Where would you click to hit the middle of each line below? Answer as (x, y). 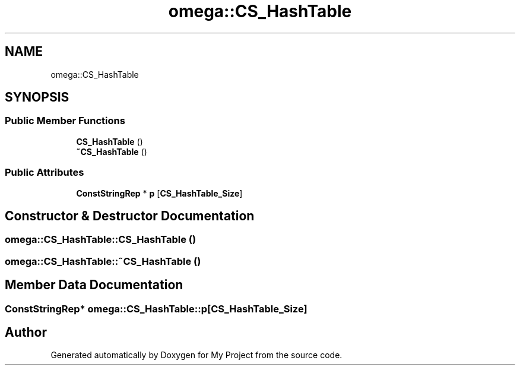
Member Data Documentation (94, 285)
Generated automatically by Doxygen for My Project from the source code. (196, 355)
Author (26, 333)
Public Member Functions (65, 121)
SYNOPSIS (37, 97)
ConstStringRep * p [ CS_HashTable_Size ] (159, 193)
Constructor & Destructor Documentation (130, 216)
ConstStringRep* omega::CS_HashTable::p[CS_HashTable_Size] (156, 309)
